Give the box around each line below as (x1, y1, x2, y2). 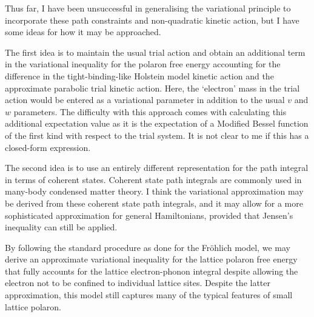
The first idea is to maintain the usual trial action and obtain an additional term (5, 45, 306, 58)
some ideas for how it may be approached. (5, 25, 161, 38)
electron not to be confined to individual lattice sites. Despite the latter (5, 276, 271, 289)
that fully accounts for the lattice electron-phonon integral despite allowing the (5, 264, 298, 277)
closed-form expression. (5, 141, 91, 153)
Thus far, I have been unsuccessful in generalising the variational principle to (5, 2, 291, 14)
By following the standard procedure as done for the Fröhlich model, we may (5, 241, 290, 253)
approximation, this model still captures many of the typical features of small (5, 289, 293, 301)
